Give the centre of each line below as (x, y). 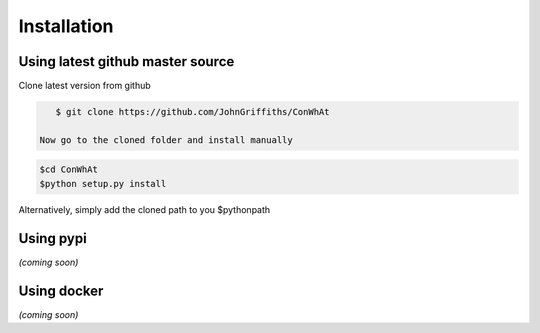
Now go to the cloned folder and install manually (166, 139)
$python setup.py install (103, 183)
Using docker (61, 290)
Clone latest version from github (85, 86)
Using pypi (52, 238)
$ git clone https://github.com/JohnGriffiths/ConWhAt (192, 112)
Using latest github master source (126, 61)
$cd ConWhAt (69, 169)
